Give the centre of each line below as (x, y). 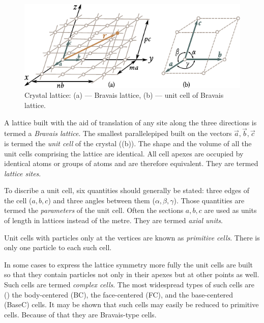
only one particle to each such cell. (58, 247)
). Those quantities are (209, 200)
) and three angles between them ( (101, 200)
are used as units (230, 210)
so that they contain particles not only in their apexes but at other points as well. (132, 274)
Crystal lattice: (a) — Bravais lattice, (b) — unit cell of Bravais (124, 95)
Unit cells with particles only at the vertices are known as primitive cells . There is (132, 237)
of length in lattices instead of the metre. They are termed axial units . (113, 220)
